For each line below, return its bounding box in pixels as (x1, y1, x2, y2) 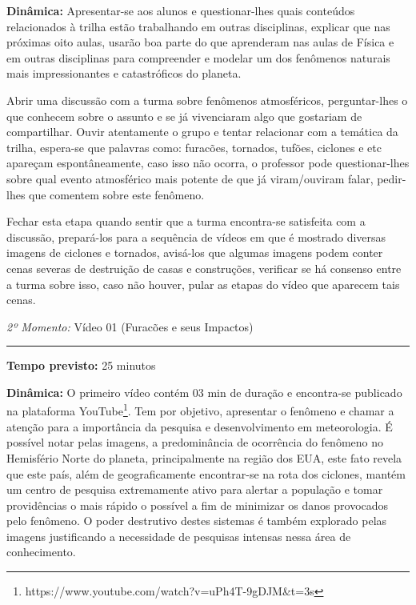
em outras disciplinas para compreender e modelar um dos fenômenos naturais (6, 49, 390, 66)
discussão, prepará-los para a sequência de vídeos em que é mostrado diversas (6, 228, 386, 245)
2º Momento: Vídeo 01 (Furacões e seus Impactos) (6, 318, 254, 335)
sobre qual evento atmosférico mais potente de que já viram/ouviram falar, (6, 170, 374, 186)
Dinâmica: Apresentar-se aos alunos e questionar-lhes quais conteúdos (6, 2, 355, 18)
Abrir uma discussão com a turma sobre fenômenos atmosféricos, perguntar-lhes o (6, 91, 408, 108)
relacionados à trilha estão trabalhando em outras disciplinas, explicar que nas (6, 18, 390, 34)
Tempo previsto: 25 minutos (6, 357, 156, 374)
